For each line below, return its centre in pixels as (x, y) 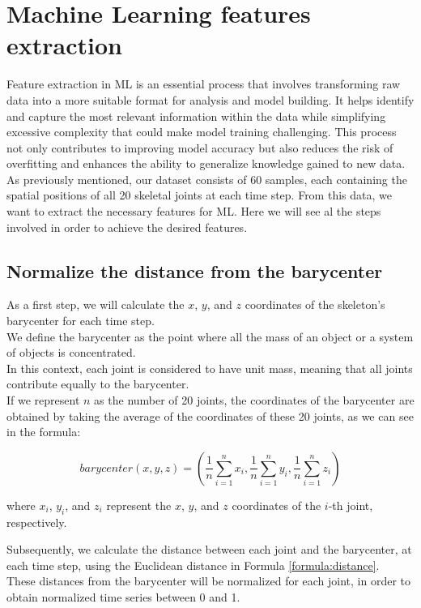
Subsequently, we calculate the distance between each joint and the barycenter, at (209, 549)
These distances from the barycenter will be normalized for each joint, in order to (209, 581)
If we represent (43, 400)
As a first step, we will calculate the (96, 304)
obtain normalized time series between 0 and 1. (123, 596)
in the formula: (44, 432)
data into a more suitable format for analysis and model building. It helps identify (210, 99)
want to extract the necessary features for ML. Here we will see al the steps (194, 211)
